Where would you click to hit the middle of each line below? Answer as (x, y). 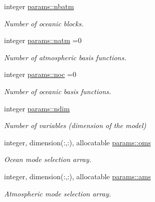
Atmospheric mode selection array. (57, 193)
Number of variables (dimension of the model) (75, 125)
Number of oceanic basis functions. (58, 91)
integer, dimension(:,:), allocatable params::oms (77, 142)
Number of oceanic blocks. (44, 23)
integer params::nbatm (39, 6)
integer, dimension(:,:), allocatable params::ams (77, 176)
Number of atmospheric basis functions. (65, 57)
